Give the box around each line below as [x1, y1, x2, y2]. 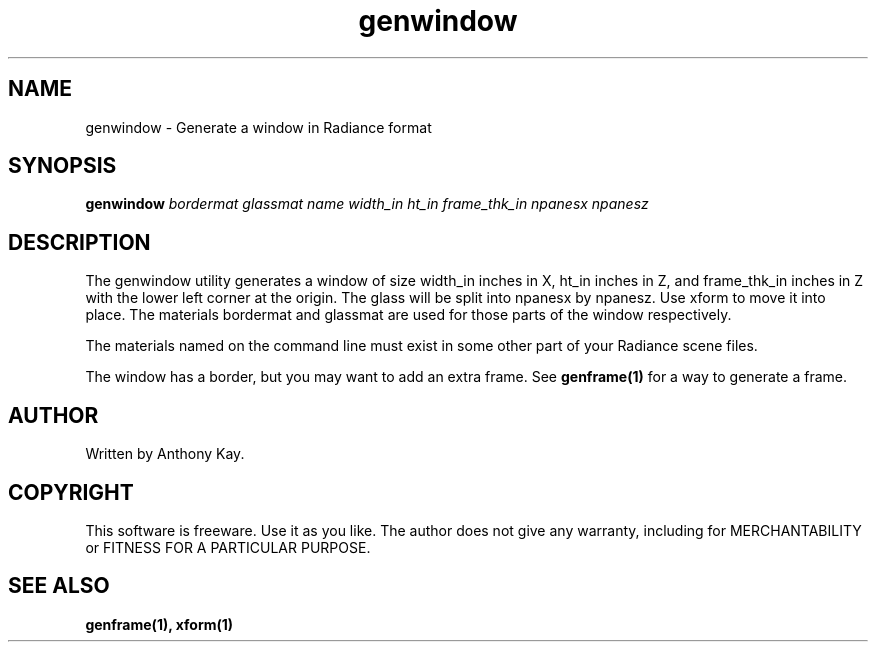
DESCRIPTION [8, 229, 151, 255]
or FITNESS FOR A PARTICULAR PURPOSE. [85, 538, 371, 556]
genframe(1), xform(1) [85, 615, 234, 633]
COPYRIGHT [8, 479, 134, 505]
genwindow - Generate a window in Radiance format [85, 118, 432, 136]
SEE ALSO [8, 573, 110, 599]
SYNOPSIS [8, 153, 117, 179]
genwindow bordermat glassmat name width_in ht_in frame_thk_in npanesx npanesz [85, 195, 649, 213]
